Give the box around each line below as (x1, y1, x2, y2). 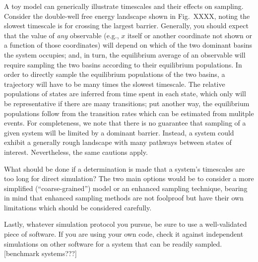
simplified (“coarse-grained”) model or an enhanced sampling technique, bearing (4, 183, 248, 193)
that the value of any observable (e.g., (4, 30, 119, 40)
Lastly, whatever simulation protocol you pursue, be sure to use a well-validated (4, 219, 247, 229)
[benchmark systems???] (4, 248, 77, 259)
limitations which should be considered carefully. (4, 202, 152, 212)
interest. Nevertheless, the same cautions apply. (4, 146, 148, 157)
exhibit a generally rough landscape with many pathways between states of (4, 137, 232, 147)
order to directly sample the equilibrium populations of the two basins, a (4, 69, 225, 79)
